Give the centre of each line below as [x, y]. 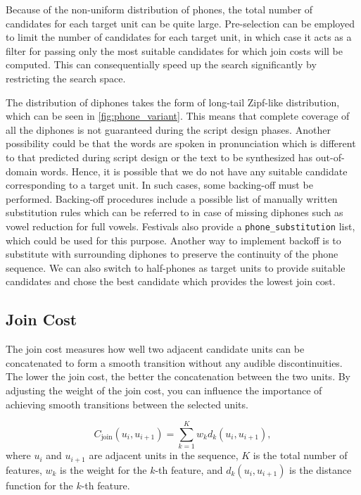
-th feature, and [189, 469]
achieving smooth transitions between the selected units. [127, 404]
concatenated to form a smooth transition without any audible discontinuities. [174, 362]
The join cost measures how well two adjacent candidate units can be [155, 349]
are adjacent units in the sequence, [164, 455]
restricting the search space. [66, 78]
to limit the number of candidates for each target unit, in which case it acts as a [179, 37]
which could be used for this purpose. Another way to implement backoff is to [173, 240]
